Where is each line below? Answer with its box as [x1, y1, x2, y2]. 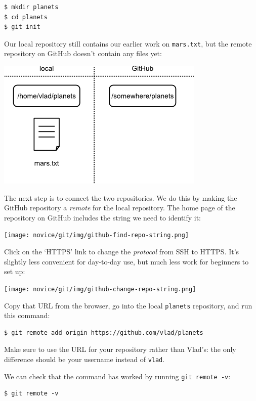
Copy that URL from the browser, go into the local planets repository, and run [4, 300, 252, 310]
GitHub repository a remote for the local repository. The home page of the [4, 202, 235, 213]
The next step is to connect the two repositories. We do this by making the [4, 192, 237, 203]
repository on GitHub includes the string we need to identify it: [4, 212, 201, 222]
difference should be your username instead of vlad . [4, 353, 165, 364]
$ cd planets [4, 13, 48, 21]
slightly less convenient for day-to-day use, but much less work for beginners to [4, 256, 249, 266]
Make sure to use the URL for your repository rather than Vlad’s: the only [4, 344, 236, 354]
